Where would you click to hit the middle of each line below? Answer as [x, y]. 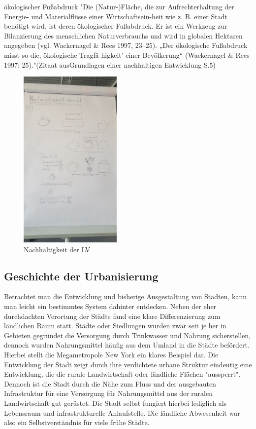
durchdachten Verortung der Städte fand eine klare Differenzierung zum [112, 316]
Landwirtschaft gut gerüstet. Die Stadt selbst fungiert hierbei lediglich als [115, 403]
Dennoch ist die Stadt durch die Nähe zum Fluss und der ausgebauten [110, 383]
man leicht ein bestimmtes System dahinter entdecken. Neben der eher [110, 306]
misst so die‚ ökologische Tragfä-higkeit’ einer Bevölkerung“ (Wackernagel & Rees [127, 55]
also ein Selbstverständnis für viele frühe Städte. [77, 422]
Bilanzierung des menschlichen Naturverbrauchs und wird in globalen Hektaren [123, 35]
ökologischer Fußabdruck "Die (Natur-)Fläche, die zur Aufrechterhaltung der [119, 6]
